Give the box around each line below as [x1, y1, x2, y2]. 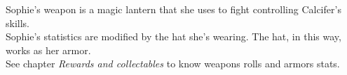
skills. [6, 15, 29, 30]
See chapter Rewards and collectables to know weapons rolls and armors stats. [6, 56, 340, 71]
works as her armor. [6, 42, 91, 57]
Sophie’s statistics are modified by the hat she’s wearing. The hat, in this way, [6, 29, 341, 44]
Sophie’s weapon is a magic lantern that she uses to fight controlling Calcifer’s [6, 2, 341, 16]
